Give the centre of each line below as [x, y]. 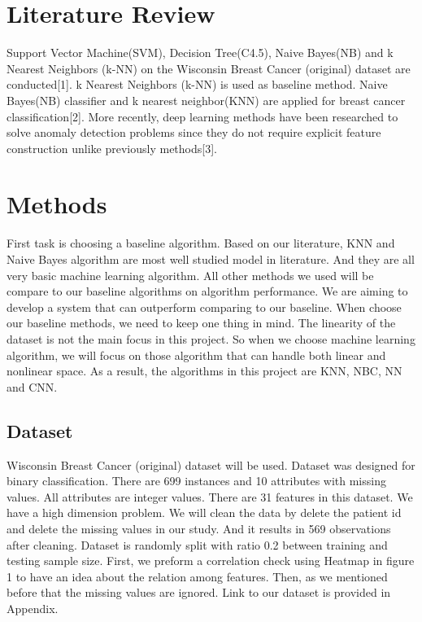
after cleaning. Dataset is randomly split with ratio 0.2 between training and [197, 544]
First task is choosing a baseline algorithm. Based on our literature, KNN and [201, 243]
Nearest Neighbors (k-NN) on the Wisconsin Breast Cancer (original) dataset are [209, 68]
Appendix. [33, 608]
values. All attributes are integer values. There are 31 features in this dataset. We [210, 496]
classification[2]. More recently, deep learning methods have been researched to [202, 116]
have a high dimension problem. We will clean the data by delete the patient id [204, 512]
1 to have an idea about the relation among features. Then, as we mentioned [197, 576]
